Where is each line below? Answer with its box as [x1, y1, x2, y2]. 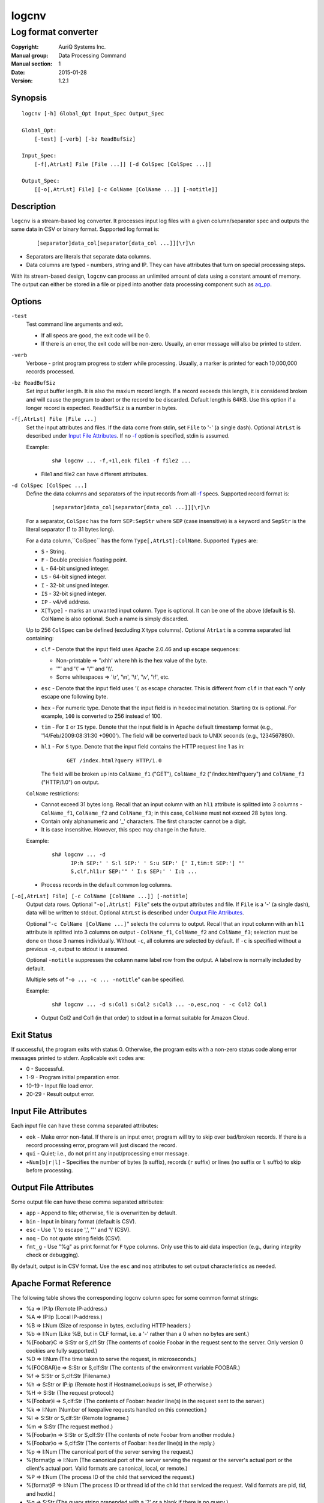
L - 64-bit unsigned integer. [41, 565, 110, 572]
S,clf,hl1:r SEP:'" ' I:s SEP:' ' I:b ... [70, 868, 197, 875]
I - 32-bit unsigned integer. [41, 581, 110, 589]
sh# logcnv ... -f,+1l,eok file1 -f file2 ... [52, 457, 191, 464]
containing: [26, 634, 54, 641]
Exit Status [11, 1030, 53, 1040]
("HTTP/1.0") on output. [41, 779, 100, 786]
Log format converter [11, 26, 98, 37]
